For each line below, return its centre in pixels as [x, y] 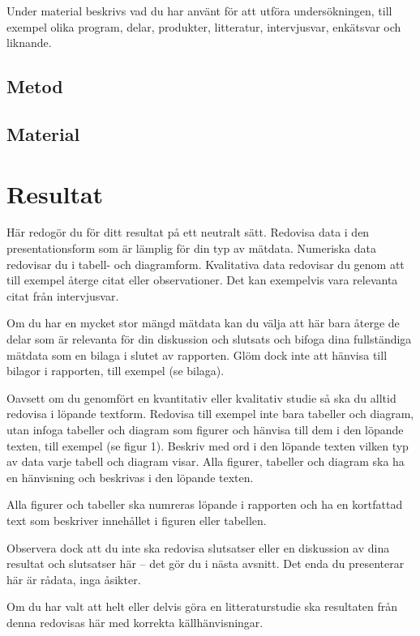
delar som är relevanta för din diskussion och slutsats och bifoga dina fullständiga [209, 339]
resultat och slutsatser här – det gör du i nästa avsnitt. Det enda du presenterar [206, 563]
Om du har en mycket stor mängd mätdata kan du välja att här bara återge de [203, 323]
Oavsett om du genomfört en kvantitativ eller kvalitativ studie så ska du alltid [201, 397]
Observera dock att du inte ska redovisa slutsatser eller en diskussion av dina [198, 547]
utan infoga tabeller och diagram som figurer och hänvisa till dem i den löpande [205, 429]
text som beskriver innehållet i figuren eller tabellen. [137, 520]
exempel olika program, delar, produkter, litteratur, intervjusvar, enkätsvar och [204, 26]
